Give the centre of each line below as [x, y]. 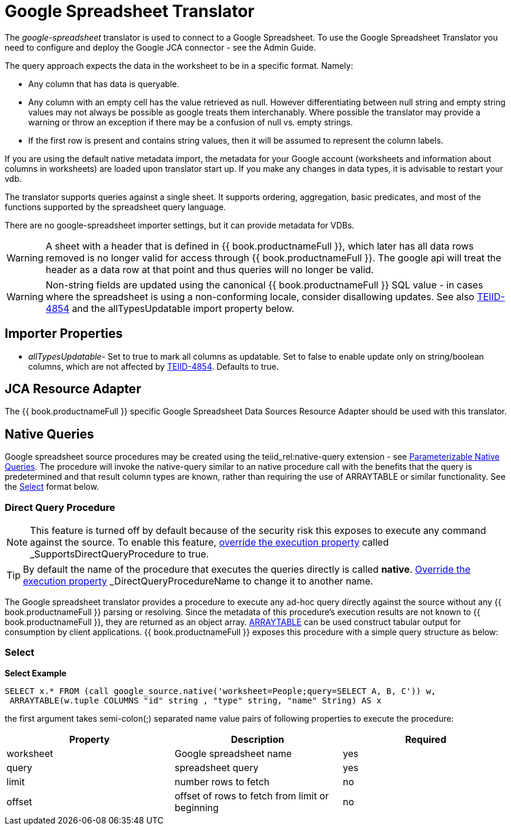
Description [258, 739]
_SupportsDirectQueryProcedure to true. [120, 554]
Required [426, 739]
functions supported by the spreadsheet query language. [116, 207]
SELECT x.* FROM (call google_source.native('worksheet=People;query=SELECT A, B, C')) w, [221, 691]
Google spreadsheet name [233, 753]
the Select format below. [52, 487]
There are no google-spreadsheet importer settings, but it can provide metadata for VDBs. [180, 225]
